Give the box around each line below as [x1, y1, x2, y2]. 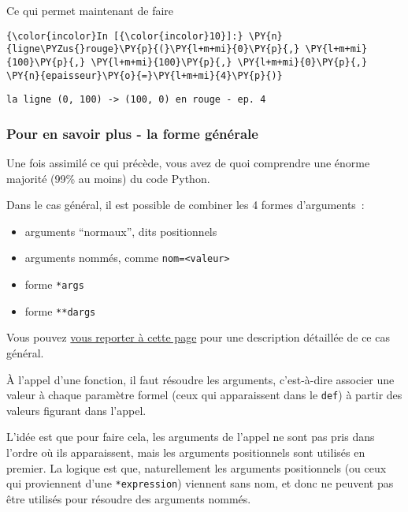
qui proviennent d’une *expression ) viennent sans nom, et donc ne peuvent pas [6, 475, 394, 491]
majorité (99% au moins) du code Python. [6, 170, 210, 186]
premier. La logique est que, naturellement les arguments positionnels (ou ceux [6, 459, 387, 476]
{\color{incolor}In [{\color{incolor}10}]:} [6, 30, 243, 42]
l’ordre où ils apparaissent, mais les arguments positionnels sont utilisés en [6, 444, 365, 461]
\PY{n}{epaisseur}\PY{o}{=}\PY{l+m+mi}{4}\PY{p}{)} [6, 69, 283, 81]
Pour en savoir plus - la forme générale [6, 123, 258, 143]
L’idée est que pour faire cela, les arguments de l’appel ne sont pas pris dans [6, 428, 375, 445]
